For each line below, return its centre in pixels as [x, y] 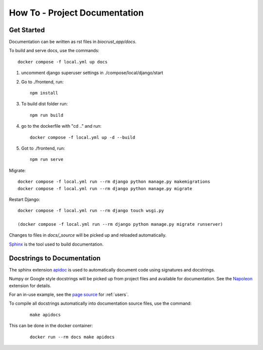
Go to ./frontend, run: [42, 82]
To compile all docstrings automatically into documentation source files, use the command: [100, 303]
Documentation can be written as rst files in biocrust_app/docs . [73, 42]
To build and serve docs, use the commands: [54, 51]
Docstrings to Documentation [55, 258]
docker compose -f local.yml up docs [63, 62]
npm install [44, 93]
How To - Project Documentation [76, 13]
